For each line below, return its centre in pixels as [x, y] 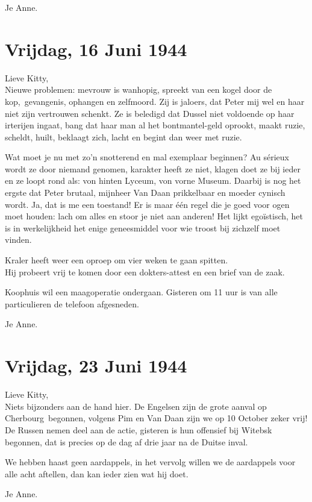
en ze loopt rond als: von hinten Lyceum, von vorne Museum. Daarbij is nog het [153, 180]
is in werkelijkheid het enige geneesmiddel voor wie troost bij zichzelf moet [143, 227]
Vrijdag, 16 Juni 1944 [96, 49]
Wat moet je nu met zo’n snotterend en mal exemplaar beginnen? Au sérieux [147, 157]
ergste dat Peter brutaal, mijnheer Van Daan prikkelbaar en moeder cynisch [145, 193]
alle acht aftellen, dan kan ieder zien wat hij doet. [97, 473]
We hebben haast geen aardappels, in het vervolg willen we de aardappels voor [150, 462]
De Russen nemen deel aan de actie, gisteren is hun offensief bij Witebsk [139, 429]
